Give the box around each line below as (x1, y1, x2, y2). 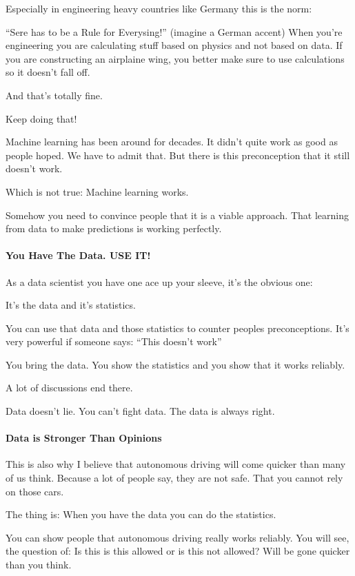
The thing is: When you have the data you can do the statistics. (6, 507, 276, 522)
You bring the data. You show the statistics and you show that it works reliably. (6, 357, 345, 371)
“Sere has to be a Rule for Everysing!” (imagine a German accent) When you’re (6, 24, 343, 39)
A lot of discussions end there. (6, 380, 133, 395)
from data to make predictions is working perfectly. (6, 221, 222, 236)
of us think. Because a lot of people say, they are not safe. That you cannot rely (6, 471, 343, 485)
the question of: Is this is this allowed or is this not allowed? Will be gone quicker (6, 544, 350, 558)
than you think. (6, 557, 72, 572)
